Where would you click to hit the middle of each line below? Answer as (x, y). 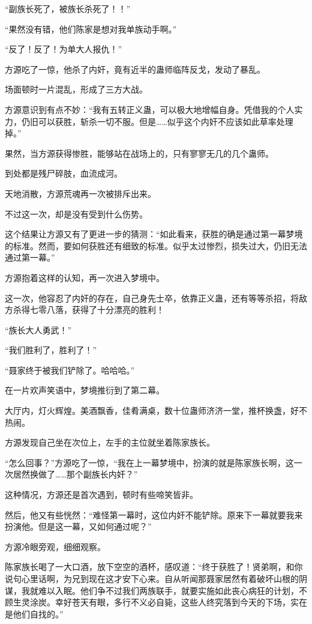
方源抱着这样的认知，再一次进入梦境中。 (85, 277)
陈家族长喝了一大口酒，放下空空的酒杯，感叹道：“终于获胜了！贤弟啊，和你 (154, 567)
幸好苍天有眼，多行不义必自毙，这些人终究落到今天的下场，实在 (181, 602)
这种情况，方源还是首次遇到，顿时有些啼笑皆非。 (101, 495)
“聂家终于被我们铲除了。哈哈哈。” (70, 370)
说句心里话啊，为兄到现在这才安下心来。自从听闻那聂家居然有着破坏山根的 (152, 578)
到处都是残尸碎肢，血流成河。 (64, 173)
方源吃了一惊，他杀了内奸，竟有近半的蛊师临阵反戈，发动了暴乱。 (135, 69)
